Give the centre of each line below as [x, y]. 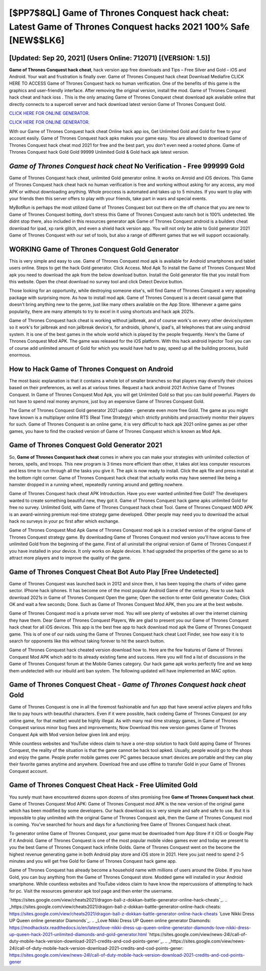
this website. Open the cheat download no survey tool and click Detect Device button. [96, 282]
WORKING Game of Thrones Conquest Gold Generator [94, 249]
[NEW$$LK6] [37, 41]
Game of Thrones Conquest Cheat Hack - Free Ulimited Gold [103, 785]
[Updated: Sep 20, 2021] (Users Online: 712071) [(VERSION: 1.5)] [110, 58]
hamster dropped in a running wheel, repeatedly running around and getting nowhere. [96, 485]
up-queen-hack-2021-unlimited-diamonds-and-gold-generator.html [78, 934]
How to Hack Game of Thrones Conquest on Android [91, 369]
